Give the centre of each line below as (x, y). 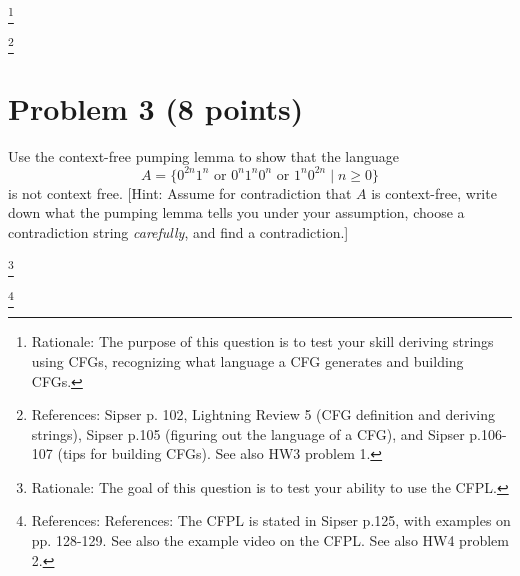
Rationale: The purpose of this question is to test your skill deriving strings (262, 341)
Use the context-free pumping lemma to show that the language (203, 155)
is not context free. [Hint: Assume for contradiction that (180, 192)
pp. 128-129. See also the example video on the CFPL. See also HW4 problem (270, 540)
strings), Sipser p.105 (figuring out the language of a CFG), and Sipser (248, 433)
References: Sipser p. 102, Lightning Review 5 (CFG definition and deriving (263, 414)
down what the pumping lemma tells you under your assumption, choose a (236, 212)
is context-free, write (434, 192)
